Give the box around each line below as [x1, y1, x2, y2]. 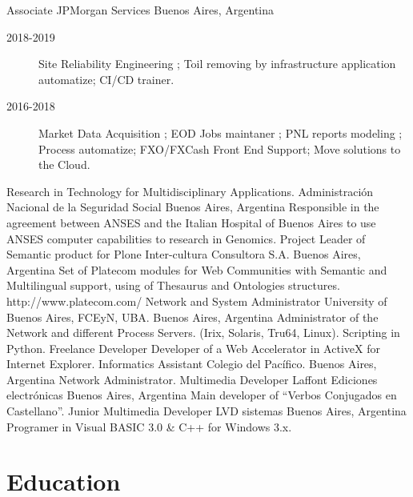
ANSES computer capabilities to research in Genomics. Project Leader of [6, 230, 366, 246]
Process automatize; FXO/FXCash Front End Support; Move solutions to [38, 140, 401, 157]
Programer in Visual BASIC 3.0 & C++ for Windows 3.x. [6, 418, 292, 435]
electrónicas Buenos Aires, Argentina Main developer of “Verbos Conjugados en [6, 387, 397, 403]
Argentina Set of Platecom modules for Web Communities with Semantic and [6, 261, 387, 278]
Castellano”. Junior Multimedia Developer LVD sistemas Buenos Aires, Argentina [6, 403, 407, 419]
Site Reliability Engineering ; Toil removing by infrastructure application [38, 55, 396, 72]
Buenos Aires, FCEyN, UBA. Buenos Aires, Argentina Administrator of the [6, 308, 379, 325]
